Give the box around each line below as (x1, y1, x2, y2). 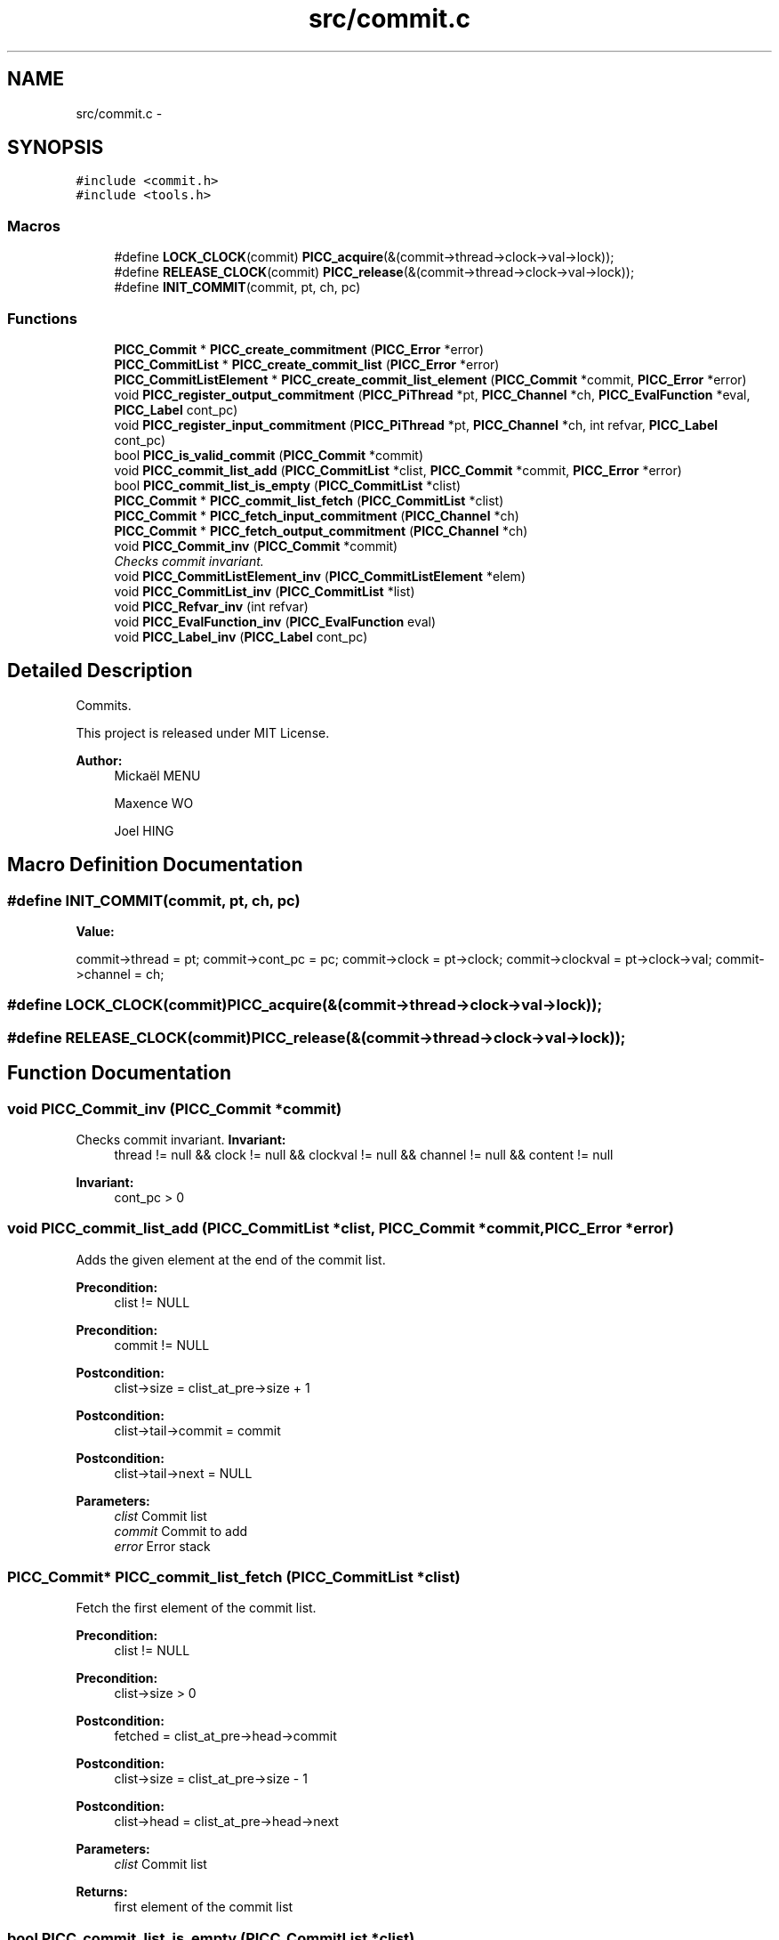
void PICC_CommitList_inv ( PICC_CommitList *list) (114, 583, 415, 599)
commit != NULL (114, 1337, 210, 1353)
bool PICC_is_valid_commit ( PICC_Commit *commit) (114, 447, 424, 463)
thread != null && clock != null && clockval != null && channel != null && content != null (114, 1146, 614, 1162)
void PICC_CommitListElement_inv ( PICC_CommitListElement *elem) (114, 568, 526, 584)
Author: (76, 752, 123, 768)
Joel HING (114, 822, 174, 838)
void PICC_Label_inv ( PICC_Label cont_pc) (114, 628, 368, 644)
